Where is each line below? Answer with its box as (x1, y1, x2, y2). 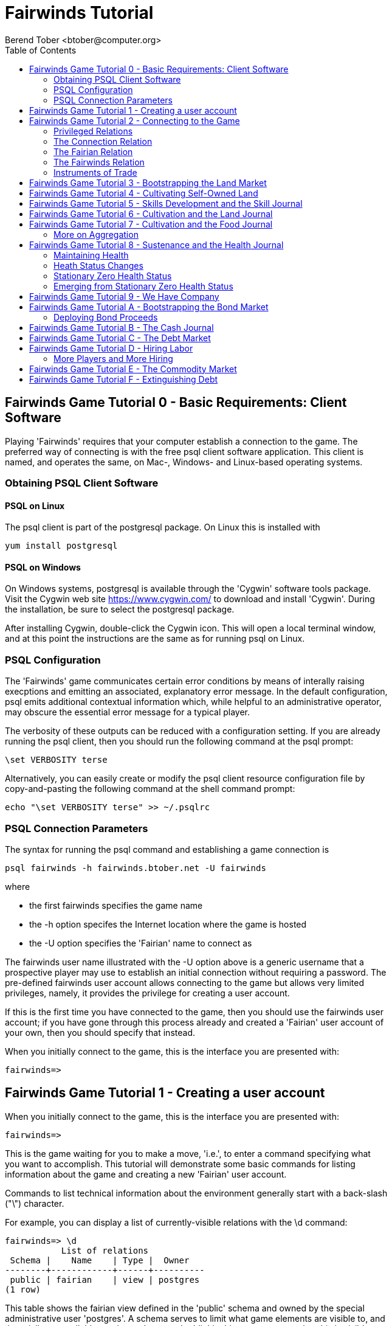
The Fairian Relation (53, 146, 133, 157)
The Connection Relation (53, 136, 153, 147)
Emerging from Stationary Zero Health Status (53, 280, 233, 291)
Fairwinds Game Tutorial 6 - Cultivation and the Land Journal (29, 208, 273, 219)
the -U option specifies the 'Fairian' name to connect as (29, 937, 252, 948)
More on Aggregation (53, 229, 139, 240)
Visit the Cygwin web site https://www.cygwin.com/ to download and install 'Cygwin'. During (5, 594, 375, 605)
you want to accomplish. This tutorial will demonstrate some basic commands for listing (5, 1158, 356, 1169)
